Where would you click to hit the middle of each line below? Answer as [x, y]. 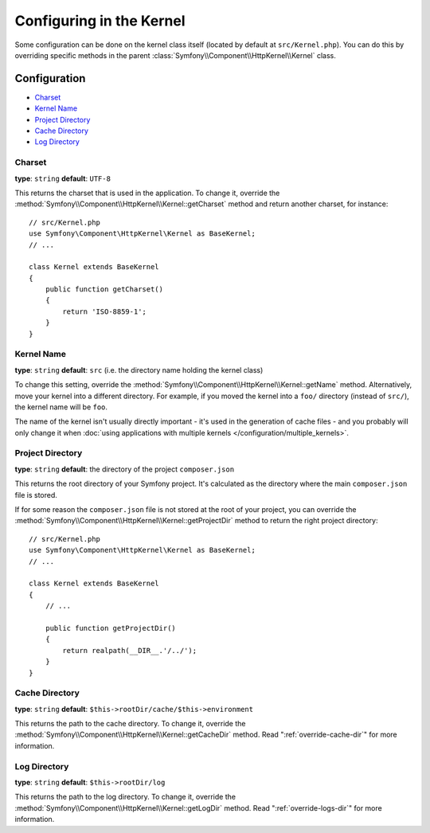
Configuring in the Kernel [100, 21]
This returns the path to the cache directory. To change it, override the [130, 724]
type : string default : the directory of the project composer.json [125, 469]
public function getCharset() [104, 289]
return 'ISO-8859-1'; [105, 311]
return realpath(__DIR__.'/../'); [130, 650]
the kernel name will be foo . [61, 407]
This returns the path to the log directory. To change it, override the [125, 797]
